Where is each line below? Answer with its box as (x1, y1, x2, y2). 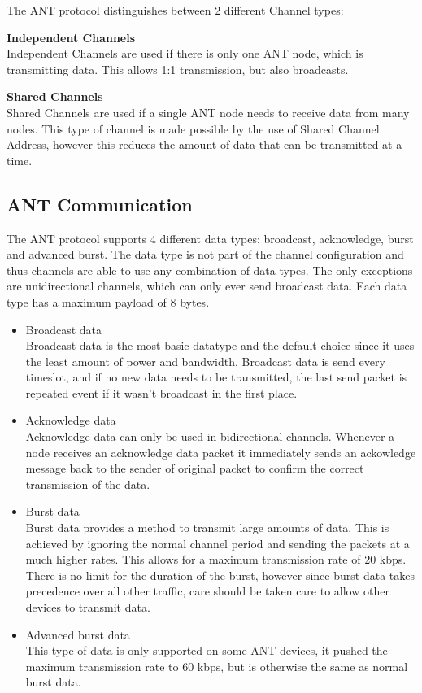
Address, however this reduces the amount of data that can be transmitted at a (7, 136, 402, 153)
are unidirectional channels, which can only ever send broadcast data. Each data (7, 277, 407, 294)
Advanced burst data (25, 625, 130, 643)
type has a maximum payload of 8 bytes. (7, 293, 210, 310)
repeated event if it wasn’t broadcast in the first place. (25, 384, 298, 401)
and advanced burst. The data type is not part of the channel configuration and (7, 246, 404, 263)
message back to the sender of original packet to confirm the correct (25, 460, 364, 477)
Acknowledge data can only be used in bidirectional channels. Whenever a (25, 428, 395, 445)
